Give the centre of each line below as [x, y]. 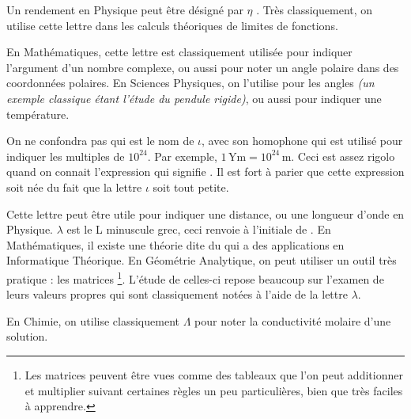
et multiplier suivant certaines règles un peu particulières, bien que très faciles [214, 390]
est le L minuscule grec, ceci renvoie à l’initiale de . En [199, 229]
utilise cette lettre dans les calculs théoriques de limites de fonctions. [172, 25]
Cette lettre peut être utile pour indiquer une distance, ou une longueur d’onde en [205, 213]
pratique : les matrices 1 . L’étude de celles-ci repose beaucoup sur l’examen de [195, 277]
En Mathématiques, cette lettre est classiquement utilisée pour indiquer [179, 52]
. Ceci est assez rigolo [343, 156]
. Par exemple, [182, 156]
